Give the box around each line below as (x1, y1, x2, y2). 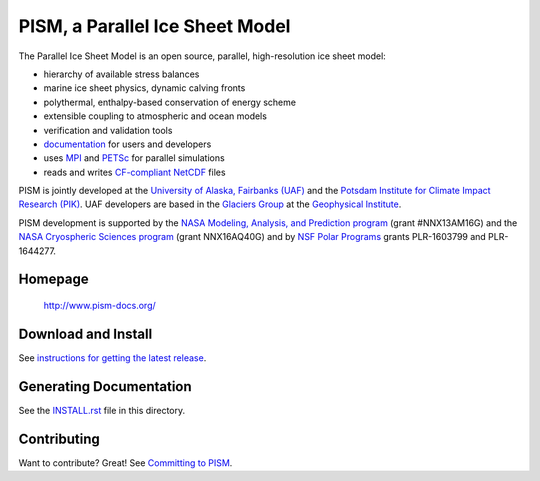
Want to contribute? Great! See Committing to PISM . (18, 456, 233, 469)
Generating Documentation (18, 378, 192, 395)
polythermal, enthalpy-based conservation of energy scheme (43, 96, 297, 108)
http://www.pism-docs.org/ (43, 300, 157, 312)
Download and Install (18, 325, 153, 342)
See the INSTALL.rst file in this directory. (18, 404, 185, 416)
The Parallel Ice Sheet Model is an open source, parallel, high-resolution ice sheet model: (18, 50, 387, 62)
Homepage (18, 271, 89, 288)
